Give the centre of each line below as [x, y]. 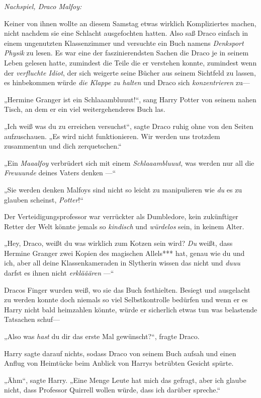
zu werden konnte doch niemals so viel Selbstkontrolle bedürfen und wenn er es [126, 300]
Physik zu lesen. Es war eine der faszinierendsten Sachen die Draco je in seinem [126, 53]
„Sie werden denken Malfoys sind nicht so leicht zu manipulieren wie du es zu [123, 189]
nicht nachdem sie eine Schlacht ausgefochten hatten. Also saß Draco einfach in [126, 33]
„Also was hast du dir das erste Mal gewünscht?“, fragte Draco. [102, 336]
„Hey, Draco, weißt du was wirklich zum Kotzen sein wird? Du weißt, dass [118, 243]
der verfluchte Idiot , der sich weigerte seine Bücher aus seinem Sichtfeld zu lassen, [130, 72]
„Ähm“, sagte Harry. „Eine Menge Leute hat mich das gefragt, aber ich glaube [125, 380]
